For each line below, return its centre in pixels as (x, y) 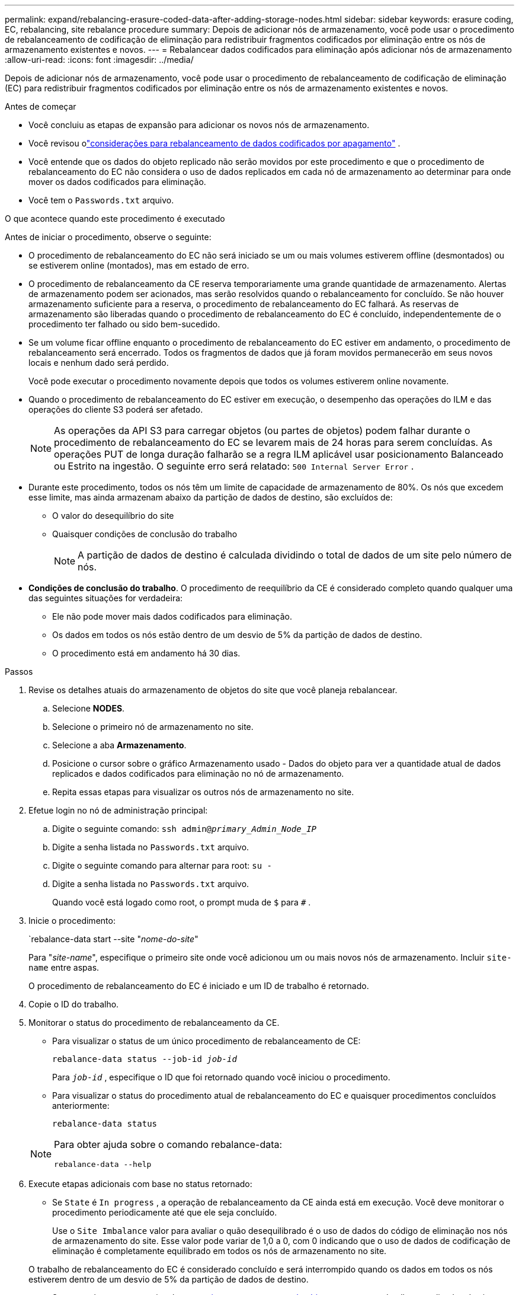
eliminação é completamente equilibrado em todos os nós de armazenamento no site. (220, 1251)
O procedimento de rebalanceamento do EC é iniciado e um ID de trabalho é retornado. (199, 986)
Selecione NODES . (89, 708)
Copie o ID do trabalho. (74, 1004)
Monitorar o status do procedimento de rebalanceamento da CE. (154, 1023)
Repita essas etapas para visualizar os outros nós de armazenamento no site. (203, 792)
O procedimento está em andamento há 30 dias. (146, 653)
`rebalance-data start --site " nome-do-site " (113, 939)
